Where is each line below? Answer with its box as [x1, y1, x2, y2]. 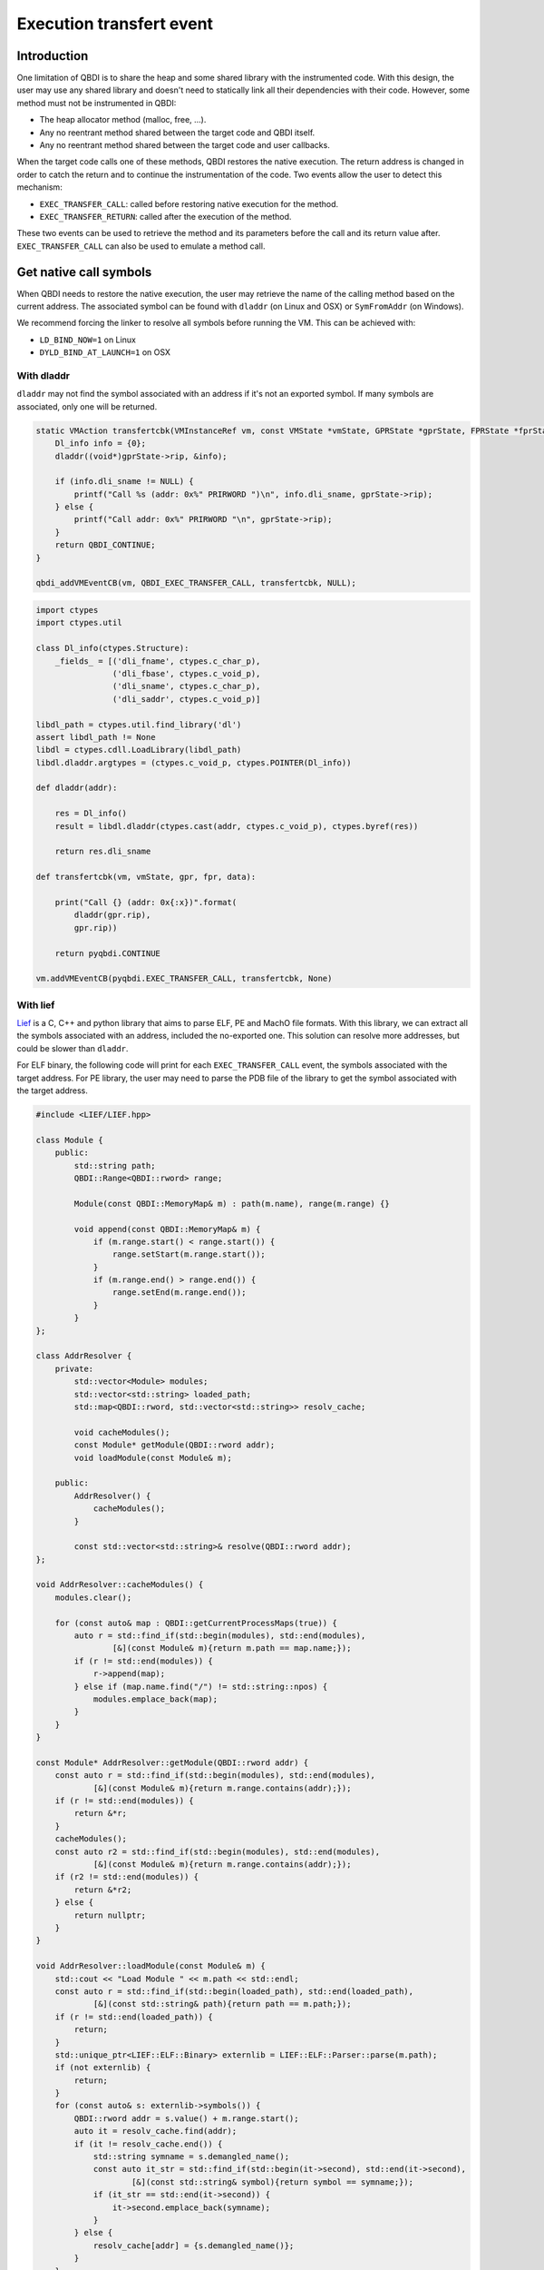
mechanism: [16, 182, 63, 192]
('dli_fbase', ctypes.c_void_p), [112, 668, 261, 678]
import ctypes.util [35, 617, 122, 628]
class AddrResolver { [35, 1351, 132, 1361]
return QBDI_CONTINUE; [54, 540, 156, 550]
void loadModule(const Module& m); [73, 1453, 233, 1463]
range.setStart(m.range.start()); [112, 1249, 267, 1259]
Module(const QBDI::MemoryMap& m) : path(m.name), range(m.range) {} [73, 1199, 390, 1209]
